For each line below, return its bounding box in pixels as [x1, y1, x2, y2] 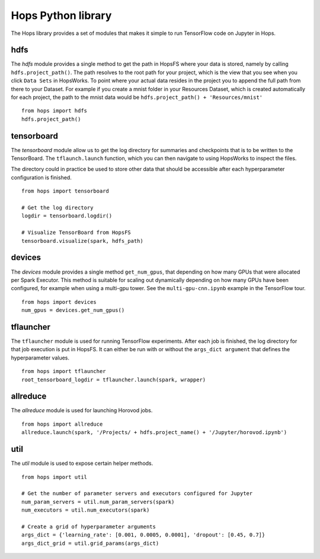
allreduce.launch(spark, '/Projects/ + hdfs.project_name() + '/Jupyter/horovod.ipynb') [21, 429, 287, 436]
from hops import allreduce [21, 420, 103, 428]
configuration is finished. [11, 174, 72, 181]
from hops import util [21, 474, 88, 480]
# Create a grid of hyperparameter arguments [21, 523, 156, 530]
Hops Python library [11, 9, 112, 22]
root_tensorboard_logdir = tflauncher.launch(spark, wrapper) [21, 376, 206, 383]
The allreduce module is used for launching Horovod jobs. [11, 407, 153, 414]
